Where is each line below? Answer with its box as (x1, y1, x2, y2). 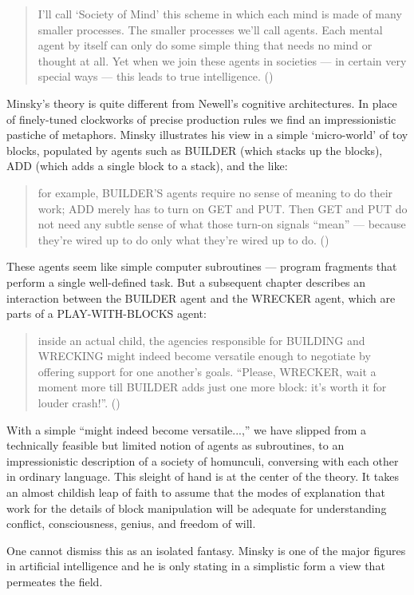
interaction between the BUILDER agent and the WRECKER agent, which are (6, 289, 396, 306)
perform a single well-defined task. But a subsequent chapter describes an (6, 273, 365, 290)
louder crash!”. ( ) (37, 395, 120, 411)
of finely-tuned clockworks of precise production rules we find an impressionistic (6, 110, 396, 127)
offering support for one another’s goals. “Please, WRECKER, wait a (37, 363, 377, 379)
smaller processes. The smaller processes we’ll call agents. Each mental (37, 21, 383, 38)
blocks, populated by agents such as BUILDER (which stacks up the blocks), (6, 141, 383, 158)
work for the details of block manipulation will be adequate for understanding (6, 499, 387, 516)
